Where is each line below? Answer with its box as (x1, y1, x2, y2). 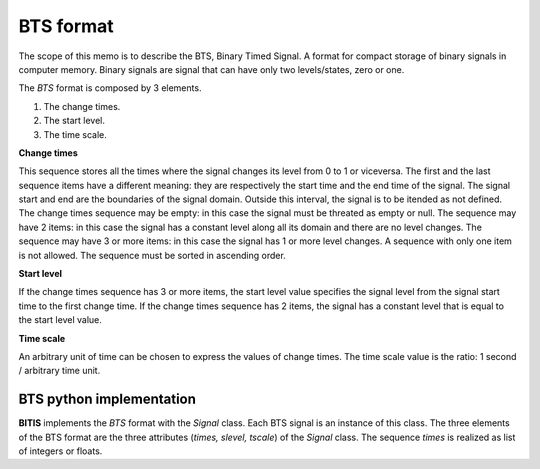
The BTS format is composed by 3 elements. (18, 82, 202, 94)
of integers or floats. (18, 445, 103, 457)
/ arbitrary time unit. (18, 365, 101, 377)
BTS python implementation (18, 391, 197, 408)
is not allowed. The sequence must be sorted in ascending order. (18, 249, 287, 261)
